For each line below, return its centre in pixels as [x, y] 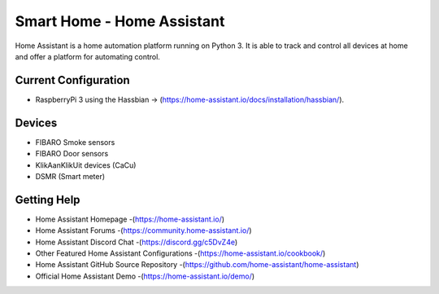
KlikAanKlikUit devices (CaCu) [86, 165]
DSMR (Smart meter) [70, 176]
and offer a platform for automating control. [87, 56]
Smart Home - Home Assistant [120, 21]
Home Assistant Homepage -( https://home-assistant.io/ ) [130, 219]
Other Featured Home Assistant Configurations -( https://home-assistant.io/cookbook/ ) [180, 253]
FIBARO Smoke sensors [75, 142]
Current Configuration [72, 80]
